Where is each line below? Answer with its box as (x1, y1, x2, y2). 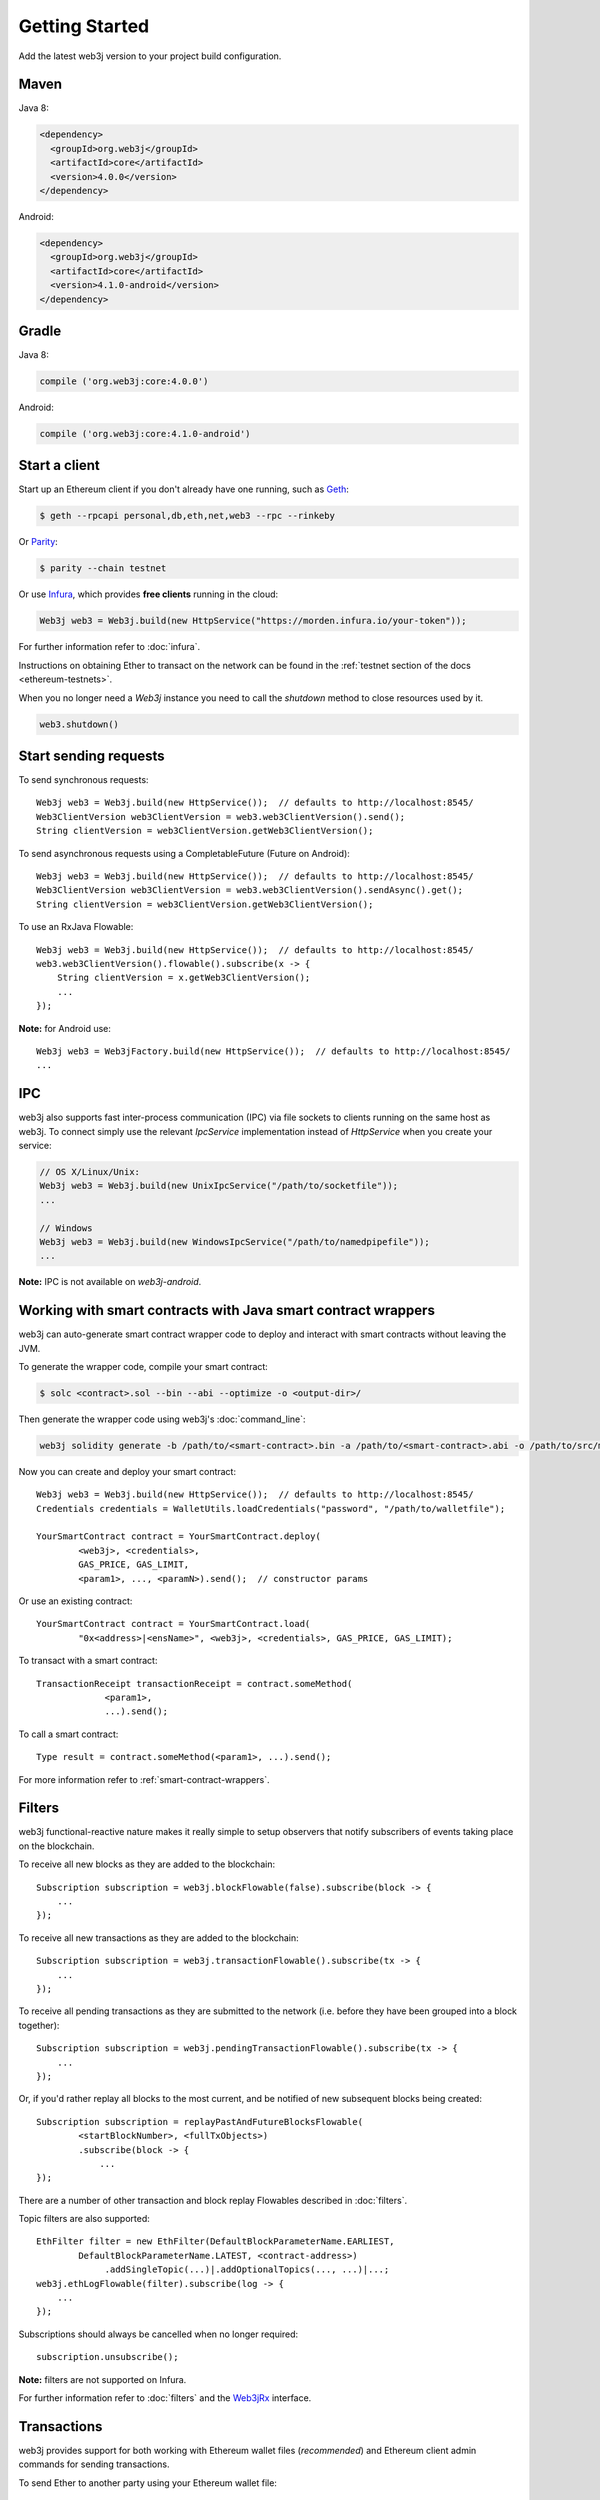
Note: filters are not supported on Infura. (18, 2373, 187, 2385)
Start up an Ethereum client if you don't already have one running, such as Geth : (18, 483, 350, 495)
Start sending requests (18, 747, 165, 764)
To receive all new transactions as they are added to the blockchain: (18, 1931, 299, 1944)
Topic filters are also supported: (18, 2213, 150, 2225)
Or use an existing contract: (18, 1595, 133, 1607)
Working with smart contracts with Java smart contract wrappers (18, 1302, 435, 1319)
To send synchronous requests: (18, 774, 149, 786)
